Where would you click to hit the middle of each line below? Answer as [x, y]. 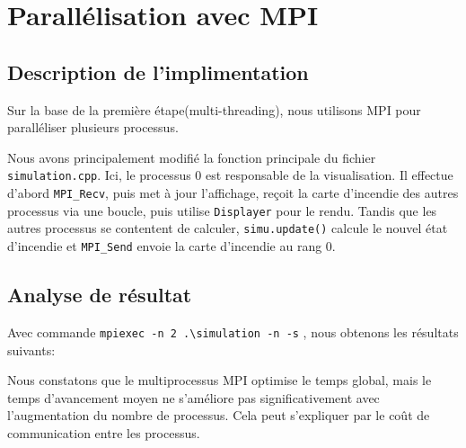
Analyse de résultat [100, 295]
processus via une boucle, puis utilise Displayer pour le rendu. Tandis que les [222, 210]
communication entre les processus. [104, 432]
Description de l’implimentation [158, 72]
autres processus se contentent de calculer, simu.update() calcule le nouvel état [228, 228]
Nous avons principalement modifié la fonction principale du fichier [192, 157]
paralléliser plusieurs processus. [93, 127]
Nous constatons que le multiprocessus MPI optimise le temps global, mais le [220, 380]
